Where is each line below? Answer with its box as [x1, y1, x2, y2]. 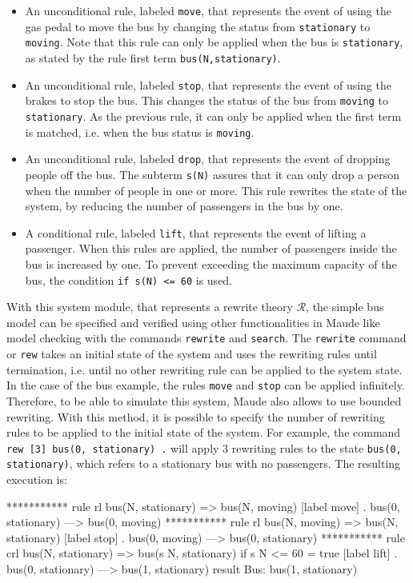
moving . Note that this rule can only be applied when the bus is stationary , [25, 34, 403, 50]
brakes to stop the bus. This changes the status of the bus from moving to [25, 92, 388, 109]
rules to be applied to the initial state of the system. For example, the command [6, 424, 401, 441]
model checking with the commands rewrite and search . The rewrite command [6, 329, 407, 346]
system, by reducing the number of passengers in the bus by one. [25, 198, 343, 214]
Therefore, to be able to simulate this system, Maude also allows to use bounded [6, 393, 402, 409]
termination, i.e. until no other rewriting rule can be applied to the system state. [6, 361, 403, 377]
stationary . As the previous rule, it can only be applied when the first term [25, 107, 402, 124]
